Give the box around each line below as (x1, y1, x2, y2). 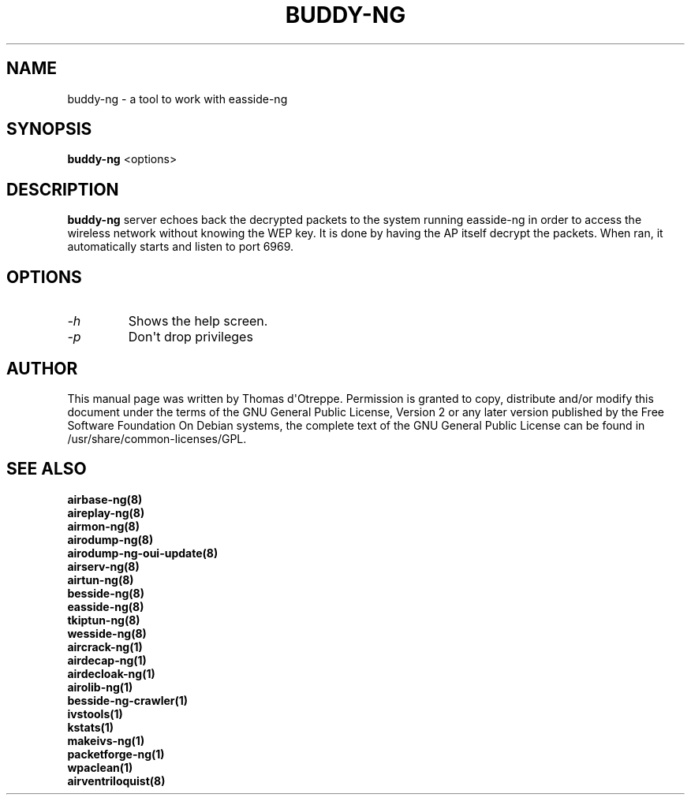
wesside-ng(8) (67, 626, 147, 640)
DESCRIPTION (6, 179, 119, 199)
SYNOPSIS (6, 119, 92, 140)
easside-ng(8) (67, 599, 144, 613)
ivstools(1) (67, 706, 123, 721)
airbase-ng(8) (67, 492, 143, 506)
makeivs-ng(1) (67, 733, 145, 747)
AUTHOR (6, 358, 78, 378)
